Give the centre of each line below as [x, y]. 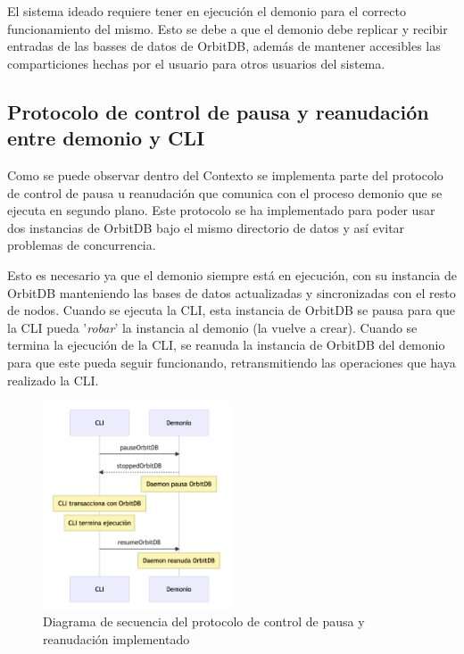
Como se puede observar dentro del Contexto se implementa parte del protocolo [225, 174]
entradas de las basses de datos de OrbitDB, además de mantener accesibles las [224, 46]
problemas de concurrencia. [82, 245]
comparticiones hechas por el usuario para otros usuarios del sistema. [196, 63]
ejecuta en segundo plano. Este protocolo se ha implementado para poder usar [221, 210]
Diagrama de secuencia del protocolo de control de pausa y [204, 621]
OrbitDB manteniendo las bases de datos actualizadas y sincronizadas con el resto [232, 292]
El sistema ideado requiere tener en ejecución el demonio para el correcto [207, 11]
